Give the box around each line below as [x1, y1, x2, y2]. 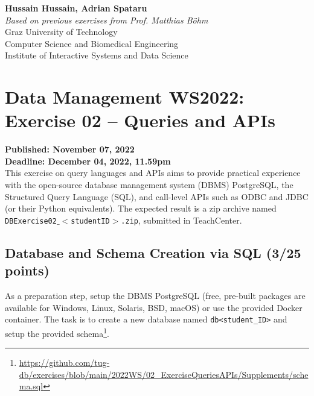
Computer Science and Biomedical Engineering [5, 37, 179, 49]
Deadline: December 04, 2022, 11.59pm [5, 154, 171, 167]
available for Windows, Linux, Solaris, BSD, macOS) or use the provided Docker [5, 301, 303, 313]
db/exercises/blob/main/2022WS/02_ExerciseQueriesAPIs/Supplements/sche [19, 368, 309, 380]
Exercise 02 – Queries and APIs [5, 108, 276, 133]
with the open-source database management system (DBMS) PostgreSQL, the [5, 178, 293, 191]
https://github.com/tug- [19, 356, 110, 369]
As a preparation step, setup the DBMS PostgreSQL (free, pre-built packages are [5, 289, 306, 302]
